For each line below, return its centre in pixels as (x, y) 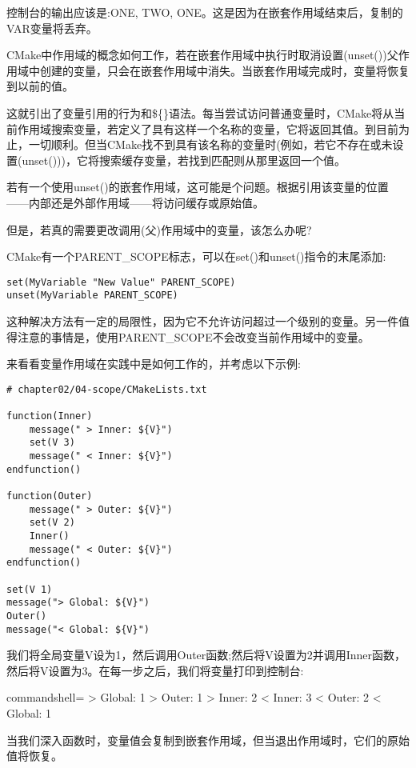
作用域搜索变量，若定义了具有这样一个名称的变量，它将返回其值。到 (196, 128)
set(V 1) (30, 589)
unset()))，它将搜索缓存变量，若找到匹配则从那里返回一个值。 (184, 160)
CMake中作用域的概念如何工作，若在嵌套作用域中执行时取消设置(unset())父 (202, 55)
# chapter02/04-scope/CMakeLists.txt (107, 389)
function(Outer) (50, 496)
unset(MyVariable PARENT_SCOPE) (92, 296)
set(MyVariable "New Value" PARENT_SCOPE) (121, 282)
